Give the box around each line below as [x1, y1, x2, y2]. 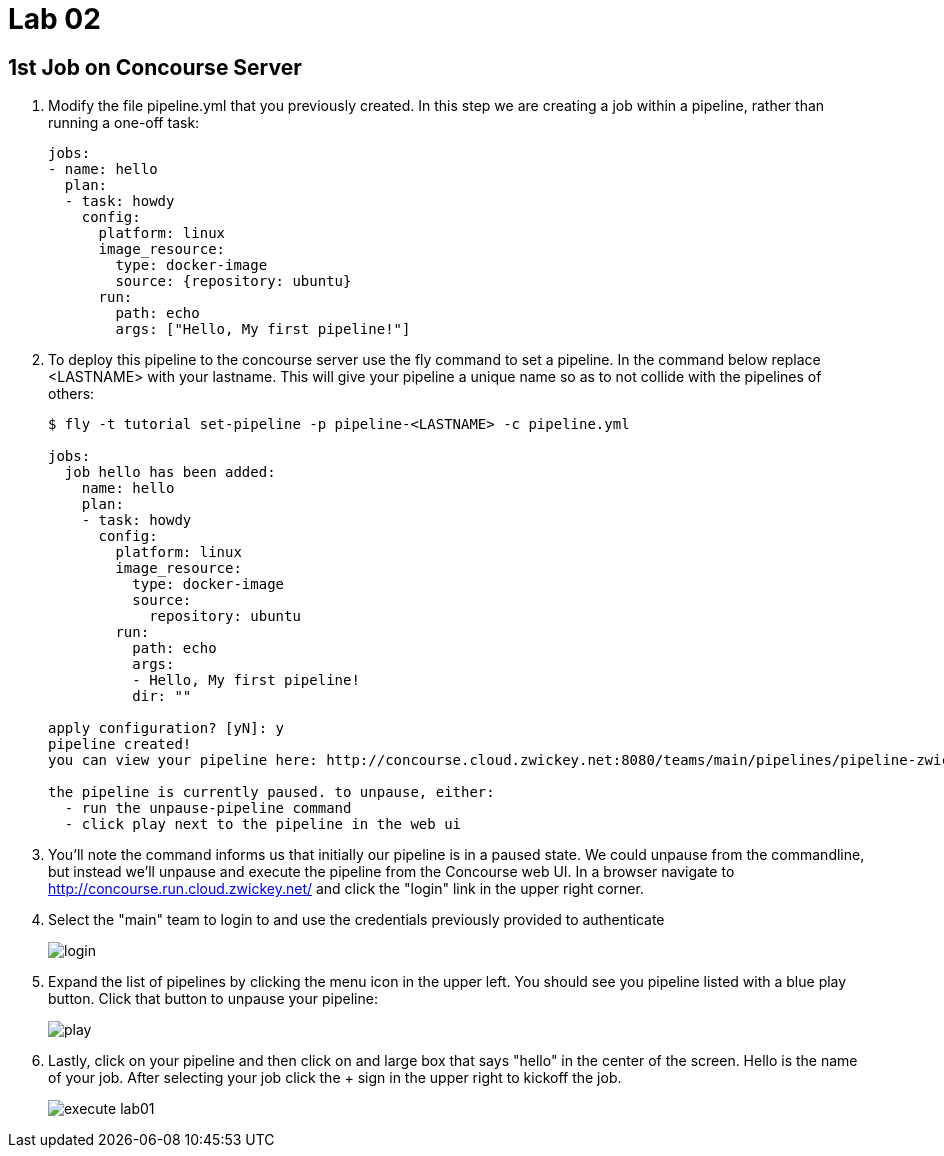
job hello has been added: [64, 464, 276, 481]
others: [48, 385, 95, 403]
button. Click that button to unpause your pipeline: [48, 990, 378, 1008]
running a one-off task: [48, 114, 200, 132]
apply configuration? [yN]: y [48, 720, 285, 737]
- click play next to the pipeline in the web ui [64, 816, 462, 833]
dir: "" [132, 688, 192, 705]
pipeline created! [48, 736, 192, 753]
